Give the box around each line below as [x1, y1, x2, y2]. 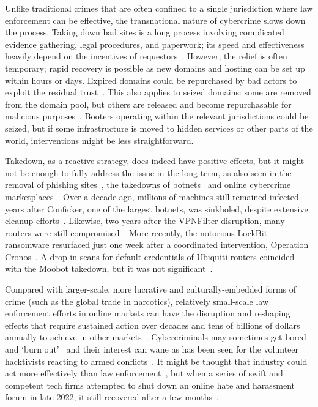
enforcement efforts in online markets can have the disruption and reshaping [5, 307, 290, 319]
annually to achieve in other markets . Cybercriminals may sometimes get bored [5, 330, 306, 343]
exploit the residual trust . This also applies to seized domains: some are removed [5, 86, 311, 99]
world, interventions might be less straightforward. [5, 133, 194, 146]
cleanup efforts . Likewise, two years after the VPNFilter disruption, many [5, 214, 285, 227]
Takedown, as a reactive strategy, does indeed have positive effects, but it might [5, 154, 305, 167]
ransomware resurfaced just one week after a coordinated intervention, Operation [5, 238, 309, 251]
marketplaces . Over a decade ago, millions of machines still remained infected [5, 190, 299, 203]
